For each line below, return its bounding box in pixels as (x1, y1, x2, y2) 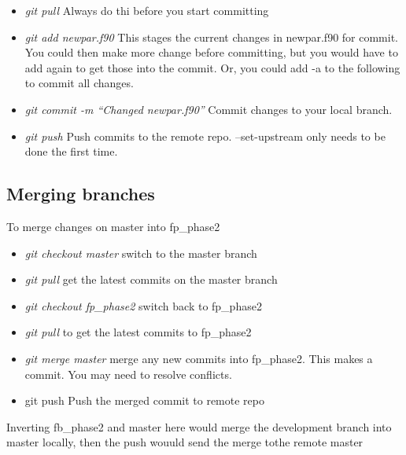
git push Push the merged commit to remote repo (24, 392, 264, 409)
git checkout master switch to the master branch (24, 244, 257, 261)
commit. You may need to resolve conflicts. (24, 365, 232, 382)
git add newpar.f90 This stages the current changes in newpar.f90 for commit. (24, 28, 399, 45)
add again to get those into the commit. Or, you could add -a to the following (24, 59, 400, 75)
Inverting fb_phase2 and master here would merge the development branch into (6, 418, 392, 435)
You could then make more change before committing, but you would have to (24, 44, 398, 61)
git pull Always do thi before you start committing (24, 2, 269, 18)
